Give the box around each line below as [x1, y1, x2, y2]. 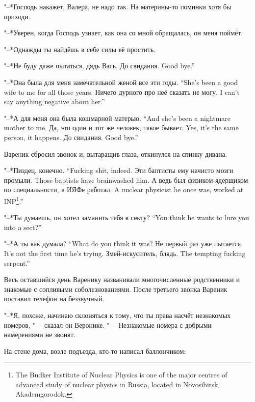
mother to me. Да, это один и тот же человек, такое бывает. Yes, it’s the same [4, 122, 239, 133]
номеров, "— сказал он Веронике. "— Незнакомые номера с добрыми [4, 319, 212, 330]
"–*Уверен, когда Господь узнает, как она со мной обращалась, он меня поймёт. [4, 28, 243, 38]
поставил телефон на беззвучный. [4, 293, 104, 304]
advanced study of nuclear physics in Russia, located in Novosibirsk [15, 379, 218, 389]
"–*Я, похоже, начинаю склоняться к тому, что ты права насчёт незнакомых [4, 310, 231, 320]
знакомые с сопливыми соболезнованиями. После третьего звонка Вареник [4, 284, 228, 294]
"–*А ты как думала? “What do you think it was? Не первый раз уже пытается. [4, 238, 243, 249]
